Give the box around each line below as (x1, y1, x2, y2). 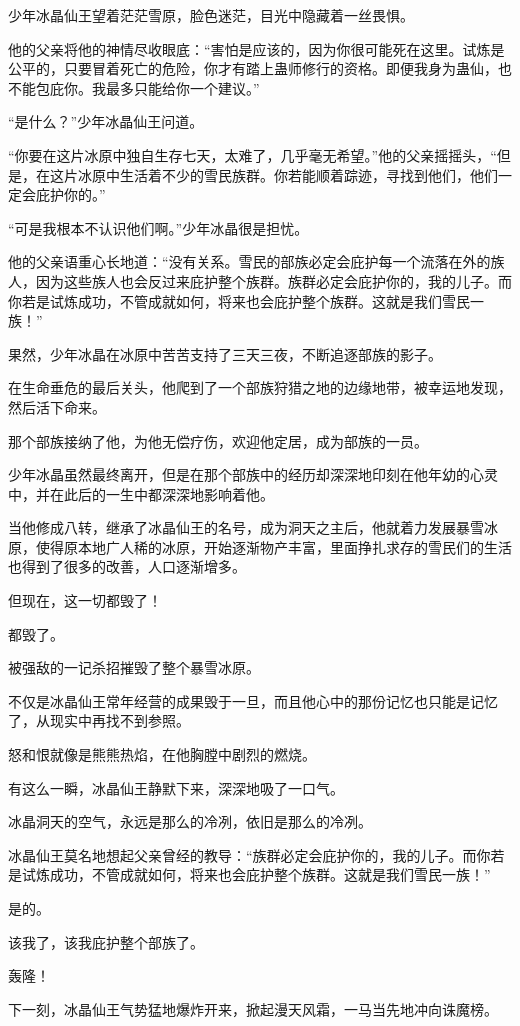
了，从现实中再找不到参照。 (8, 710, 190, 731)
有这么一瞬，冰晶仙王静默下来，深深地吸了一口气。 (8, 777, 344, 798)
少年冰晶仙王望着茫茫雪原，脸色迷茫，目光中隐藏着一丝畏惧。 (8, 5, 414, 25)
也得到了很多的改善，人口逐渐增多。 (8, 556, 246, 577)
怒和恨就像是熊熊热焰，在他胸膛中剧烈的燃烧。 (8, 744, 316, 765)
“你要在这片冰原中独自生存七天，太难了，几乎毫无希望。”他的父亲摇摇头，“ (8, 144, 497, 165)
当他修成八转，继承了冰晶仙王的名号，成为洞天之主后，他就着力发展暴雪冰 (8, 517, 498, 538)
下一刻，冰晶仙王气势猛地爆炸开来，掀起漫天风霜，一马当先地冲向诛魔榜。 (8, 998, 498, 1019)
